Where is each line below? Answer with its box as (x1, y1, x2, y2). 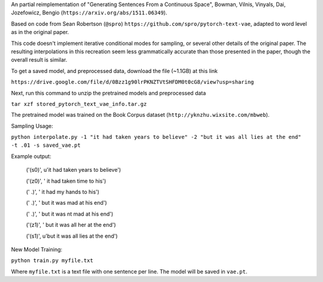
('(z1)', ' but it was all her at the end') (26, 222, 116, 229)
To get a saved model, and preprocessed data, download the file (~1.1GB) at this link (11, 67, 218, 74)
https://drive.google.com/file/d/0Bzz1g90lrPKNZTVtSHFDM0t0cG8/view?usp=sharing (11, 78, 254, 86)
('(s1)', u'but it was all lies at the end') (26, 232, 118, 239)
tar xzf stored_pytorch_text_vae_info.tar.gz (11, 101, 147, 107)
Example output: (11, 153, 51, 160)
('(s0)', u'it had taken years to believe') (26, 166, 121, 174)
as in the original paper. (11, 29, 69, 36)
